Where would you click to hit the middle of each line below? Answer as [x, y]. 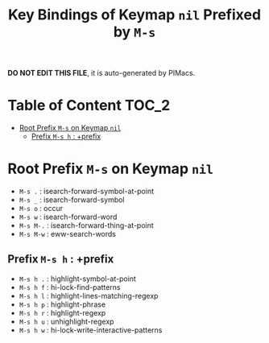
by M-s [134, 32]
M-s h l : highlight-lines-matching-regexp [89, 295]
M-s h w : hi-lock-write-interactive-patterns [91, 330]
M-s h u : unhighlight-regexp [66, 321]
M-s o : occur [41, 209]
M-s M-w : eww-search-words [67, 234]
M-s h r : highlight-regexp [62, 312]
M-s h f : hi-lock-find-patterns [70, 287]
